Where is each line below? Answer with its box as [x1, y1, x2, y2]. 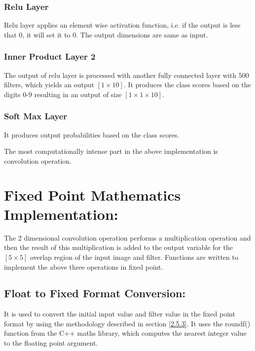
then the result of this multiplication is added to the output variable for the [4, 242, 233, 252]
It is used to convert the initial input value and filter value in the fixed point [4, 309, 235, 319]
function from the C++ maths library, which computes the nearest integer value [4, 328, 247, 338]
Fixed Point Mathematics [4, 184, 181, 205]
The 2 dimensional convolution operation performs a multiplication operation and [4, 232, 251, 243]
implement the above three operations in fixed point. [4, 261, 163, 272]
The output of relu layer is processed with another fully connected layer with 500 [4, 70, 249, 80]
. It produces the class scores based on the [123, 79, 251, 90]
